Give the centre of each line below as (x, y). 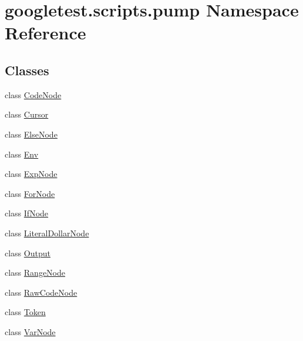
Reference (46, 33)
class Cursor (27, 114)
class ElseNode (31, 134)
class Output (28, 253)
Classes (27, 70)
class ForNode (30, 193)
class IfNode (27, 213)
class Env (22, 154)
